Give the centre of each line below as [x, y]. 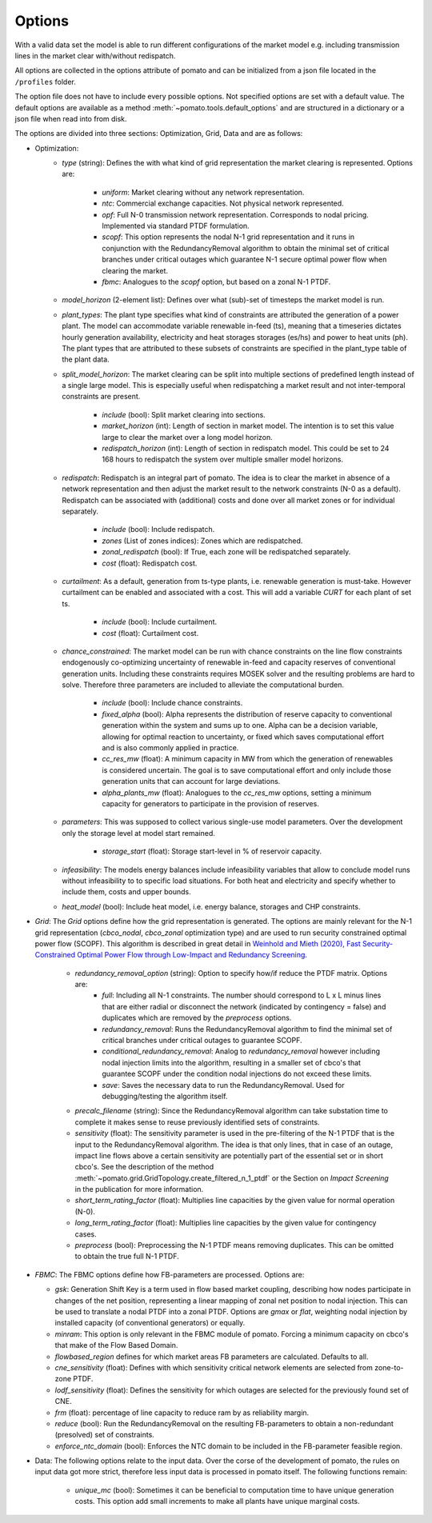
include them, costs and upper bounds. [126, 892]
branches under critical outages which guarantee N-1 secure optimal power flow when [244, 259]
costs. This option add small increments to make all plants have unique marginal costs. [217, 1501]
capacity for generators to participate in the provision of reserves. [210, 803]
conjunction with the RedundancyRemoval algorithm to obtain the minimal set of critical [246, 248]
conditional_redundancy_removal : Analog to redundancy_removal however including [241, 1051]
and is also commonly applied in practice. [170, 748]
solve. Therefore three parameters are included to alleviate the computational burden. [203, 685]
